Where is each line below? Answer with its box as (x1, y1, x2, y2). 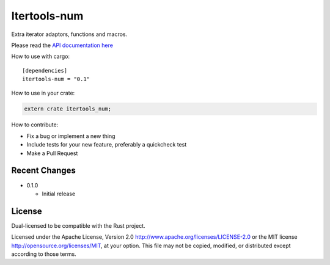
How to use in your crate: (11, 89, 75, 96)
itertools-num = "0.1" (22, 76, 90, 82)
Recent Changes (11, 165, 76, 176)
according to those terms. (11, 250, 76, 258)
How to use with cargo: (11, 53, 70, 60)
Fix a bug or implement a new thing (26, 132, 116, 140)
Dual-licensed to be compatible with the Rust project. (11, 222, 146, 229)
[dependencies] (22, 67, 68, 74)
